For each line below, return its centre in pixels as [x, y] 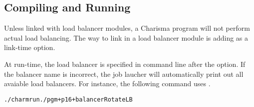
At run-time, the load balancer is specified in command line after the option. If [125, 64]
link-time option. [30, 47]
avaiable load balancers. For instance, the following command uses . [107, 83]
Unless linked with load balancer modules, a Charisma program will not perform [127, 28]
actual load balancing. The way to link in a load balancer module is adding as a [126, 37]
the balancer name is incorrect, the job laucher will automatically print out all [124, 74]
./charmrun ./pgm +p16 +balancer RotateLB [68, 99]
